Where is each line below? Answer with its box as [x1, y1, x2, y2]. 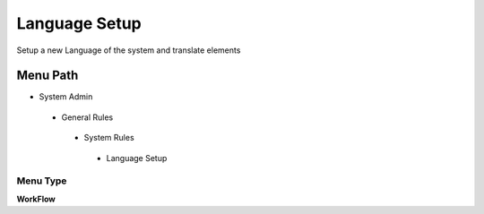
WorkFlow [16, 193, 56, 204]
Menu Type [16, 175, 67, 187]
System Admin [39, 91, 93, 102]
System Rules [83, 133, 134, 143]
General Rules [61, 112, 114, 123]
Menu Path [16, 68, 79, 83]
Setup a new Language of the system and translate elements [16, 45, 241, 56]
